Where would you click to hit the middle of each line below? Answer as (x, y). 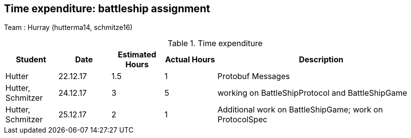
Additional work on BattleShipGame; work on (300, 110)
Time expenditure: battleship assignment (107, 9)
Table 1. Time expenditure (215, 43)
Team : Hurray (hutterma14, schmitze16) (68, 28)
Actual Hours (190, 60)
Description (321, 60)
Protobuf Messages (254, 76)
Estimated (137, 55)
